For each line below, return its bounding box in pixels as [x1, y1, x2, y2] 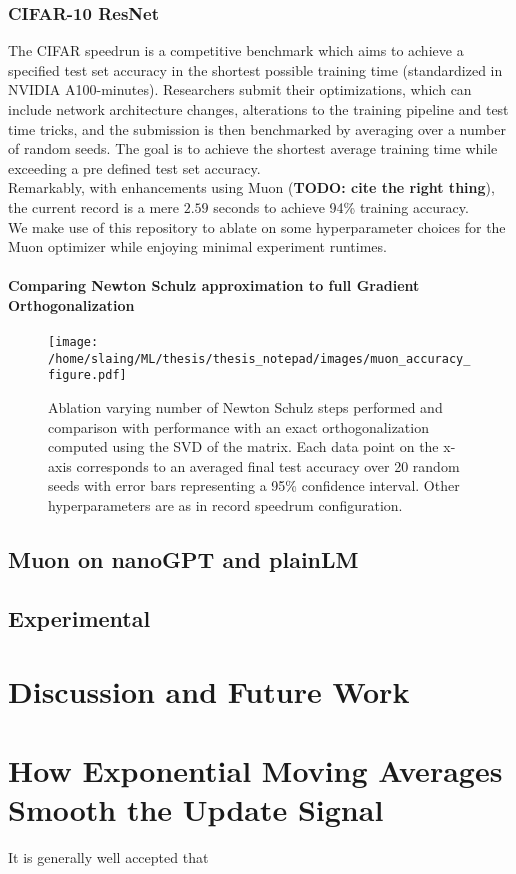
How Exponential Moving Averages [8, 749, 503, 790]
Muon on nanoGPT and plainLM [8, 544, 359, 575]
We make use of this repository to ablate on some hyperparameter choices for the [8, 216, 506, 237]
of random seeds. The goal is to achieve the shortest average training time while [8, 138, 498, 159]
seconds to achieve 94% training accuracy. [213, 196, 469, 217]
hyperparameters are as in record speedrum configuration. [48, 495, 403, 516]
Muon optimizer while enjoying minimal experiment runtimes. [8, 236, 387, 257]
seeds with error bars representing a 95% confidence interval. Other [48, 475, 460, 496]
